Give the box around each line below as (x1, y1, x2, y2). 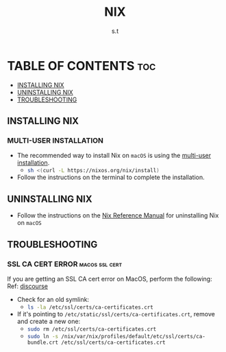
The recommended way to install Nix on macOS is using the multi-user (16, 152, 212, 160)
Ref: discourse (7, 282, 48, 290)
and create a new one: (16, 317, 81, 325)
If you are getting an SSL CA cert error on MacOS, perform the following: (7, 274, 212, 283)
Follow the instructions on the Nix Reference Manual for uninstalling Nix (16, 211, 219, 220)
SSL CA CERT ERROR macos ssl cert (7, 259, 123, 268)
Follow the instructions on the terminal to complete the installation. (16, 173, 205, 182)
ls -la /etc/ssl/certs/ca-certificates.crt (27, 303, 154, 311)
